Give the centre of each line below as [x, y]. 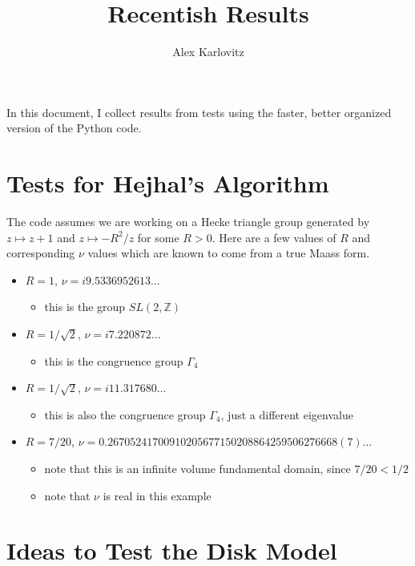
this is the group [85, 307]
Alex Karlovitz [208, 52]
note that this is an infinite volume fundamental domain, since [197, 468]
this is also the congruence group [125, 414]
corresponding [41, 253]
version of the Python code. [74, 128]
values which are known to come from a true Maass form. [229, 253]
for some [158, 237]
